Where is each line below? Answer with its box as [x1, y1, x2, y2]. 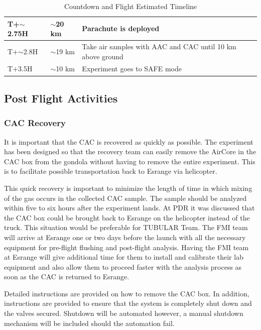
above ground [82, 51, 123, 61]
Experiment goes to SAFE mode [82, 63, 182, 74]
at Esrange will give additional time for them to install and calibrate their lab [4, 252, 243, 262]
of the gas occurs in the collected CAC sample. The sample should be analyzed [4, 192, 247, 203]
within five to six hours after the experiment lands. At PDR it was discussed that [4, 202, 255, 213]
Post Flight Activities [4, 90, 118, 105]
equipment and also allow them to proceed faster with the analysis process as [4, 261, 242, 272]
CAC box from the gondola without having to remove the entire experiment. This [4, 156, 255, 166]
